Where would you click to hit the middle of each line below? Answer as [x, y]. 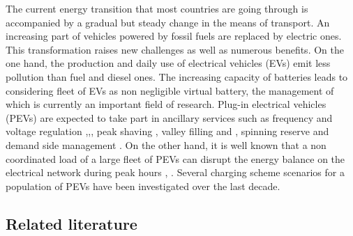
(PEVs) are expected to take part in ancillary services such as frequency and [169, 117]
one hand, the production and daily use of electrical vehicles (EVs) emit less [168, 63]
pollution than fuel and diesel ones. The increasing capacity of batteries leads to [177, 76]
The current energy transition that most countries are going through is [157, 8]
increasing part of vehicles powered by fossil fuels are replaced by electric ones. [174, 36]
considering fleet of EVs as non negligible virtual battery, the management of [170, 90]
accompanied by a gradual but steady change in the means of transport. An [168, 22]
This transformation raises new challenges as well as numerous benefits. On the [175, 49]
